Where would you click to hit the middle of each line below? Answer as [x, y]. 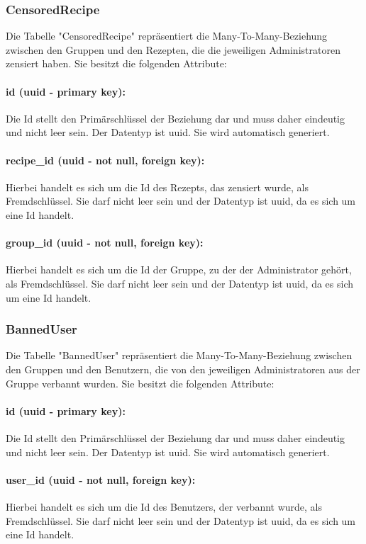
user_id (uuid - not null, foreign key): [101, 479]
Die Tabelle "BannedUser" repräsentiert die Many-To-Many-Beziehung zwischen [179, 355]
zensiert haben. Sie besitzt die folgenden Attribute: [116, 63]
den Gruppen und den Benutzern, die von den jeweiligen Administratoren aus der [183, 369]
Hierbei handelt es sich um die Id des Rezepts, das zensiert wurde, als [157, 187]
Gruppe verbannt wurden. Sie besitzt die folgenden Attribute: [140, 383]
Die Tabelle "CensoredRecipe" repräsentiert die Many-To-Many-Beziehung [167, 36]
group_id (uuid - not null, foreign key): [105, 243]
